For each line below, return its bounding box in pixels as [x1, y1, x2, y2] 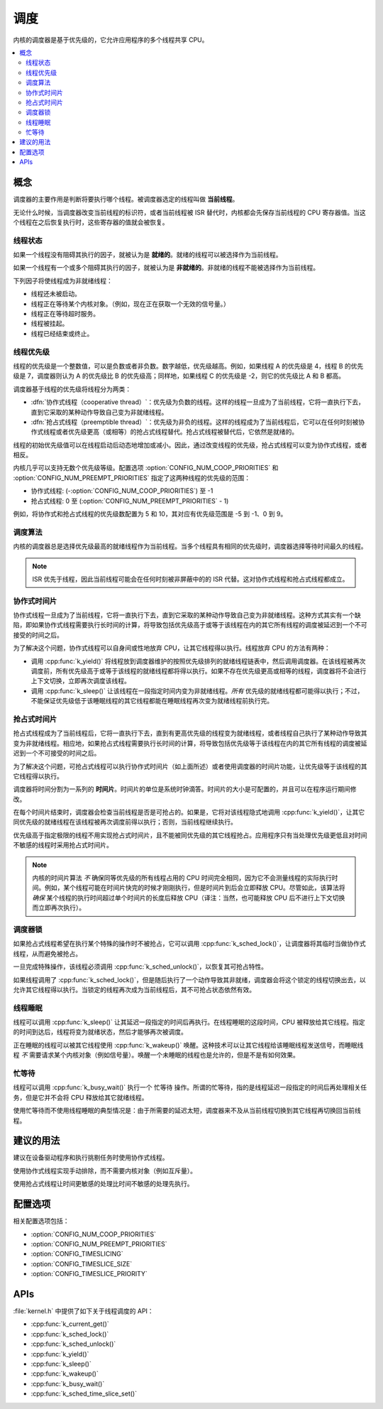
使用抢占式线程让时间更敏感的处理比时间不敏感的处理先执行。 [13, 1180, 194, 1188]
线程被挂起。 [30, 320, 69, 328]
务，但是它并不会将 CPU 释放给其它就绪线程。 [13, 1093, 148, 1101]
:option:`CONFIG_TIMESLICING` [30, 1250, 123, 1258]
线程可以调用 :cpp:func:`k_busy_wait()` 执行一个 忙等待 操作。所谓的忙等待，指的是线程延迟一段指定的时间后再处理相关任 [13, 1083, 367, 1092]
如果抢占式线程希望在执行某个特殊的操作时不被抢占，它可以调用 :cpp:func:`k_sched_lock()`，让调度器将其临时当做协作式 [13, 940, 366, 948]
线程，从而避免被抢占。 [13, 949, 82, 958]
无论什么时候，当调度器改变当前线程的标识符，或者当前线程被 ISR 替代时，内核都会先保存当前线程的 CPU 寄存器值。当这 [13, 208, 367, 217]
